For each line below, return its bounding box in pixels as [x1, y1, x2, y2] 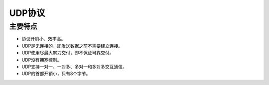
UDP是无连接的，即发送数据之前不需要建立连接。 [21, 43, 123, 49]
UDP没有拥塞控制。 [21, 57, 62, 63]
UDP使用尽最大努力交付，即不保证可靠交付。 [21, 50, 114, 56]
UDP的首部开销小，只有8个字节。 [21, 71, 91, 77]
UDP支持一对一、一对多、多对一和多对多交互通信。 [21, 64, 127, 70]
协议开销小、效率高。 [21, 36, 66, 42]
